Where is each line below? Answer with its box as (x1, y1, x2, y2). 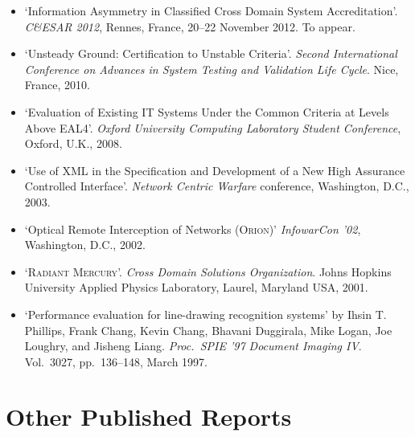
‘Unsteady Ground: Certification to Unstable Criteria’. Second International (24, 45, 397, 62)
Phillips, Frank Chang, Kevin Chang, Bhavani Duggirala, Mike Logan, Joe (24, 321, 392, 338)
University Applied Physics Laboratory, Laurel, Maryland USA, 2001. (24, 279, 368, 296)
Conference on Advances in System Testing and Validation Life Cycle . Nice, (24, 60, 399, 77)
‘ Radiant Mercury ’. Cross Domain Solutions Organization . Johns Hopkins (24, 263, 392, 280)
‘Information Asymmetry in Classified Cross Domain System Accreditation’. (24, 2, 398, 18)
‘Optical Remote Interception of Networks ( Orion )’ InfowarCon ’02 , (24, 220, 361, 237)
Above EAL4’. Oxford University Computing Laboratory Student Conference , (24, 119, 401, 136)
